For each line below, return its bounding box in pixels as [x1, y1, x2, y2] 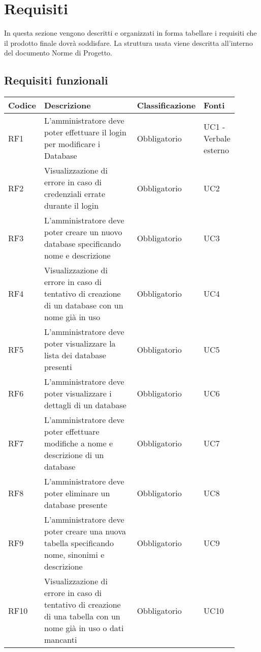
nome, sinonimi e [44, 549, 105, 561]
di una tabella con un [44, 610, 120, 622]
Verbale [204, 132, 231, 144]
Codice [8, 99, 36, 111]
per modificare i [44, 138, 101, 150]
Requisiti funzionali [4, 72, 108, 88]
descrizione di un [44, 449, 104, 461]
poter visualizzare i [44, 387, 112, 400]
